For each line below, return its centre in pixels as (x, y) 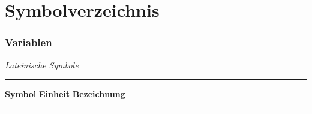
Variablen (28, 42)
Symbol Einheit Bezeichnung (65, 94)
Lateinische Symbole (42, 64)
